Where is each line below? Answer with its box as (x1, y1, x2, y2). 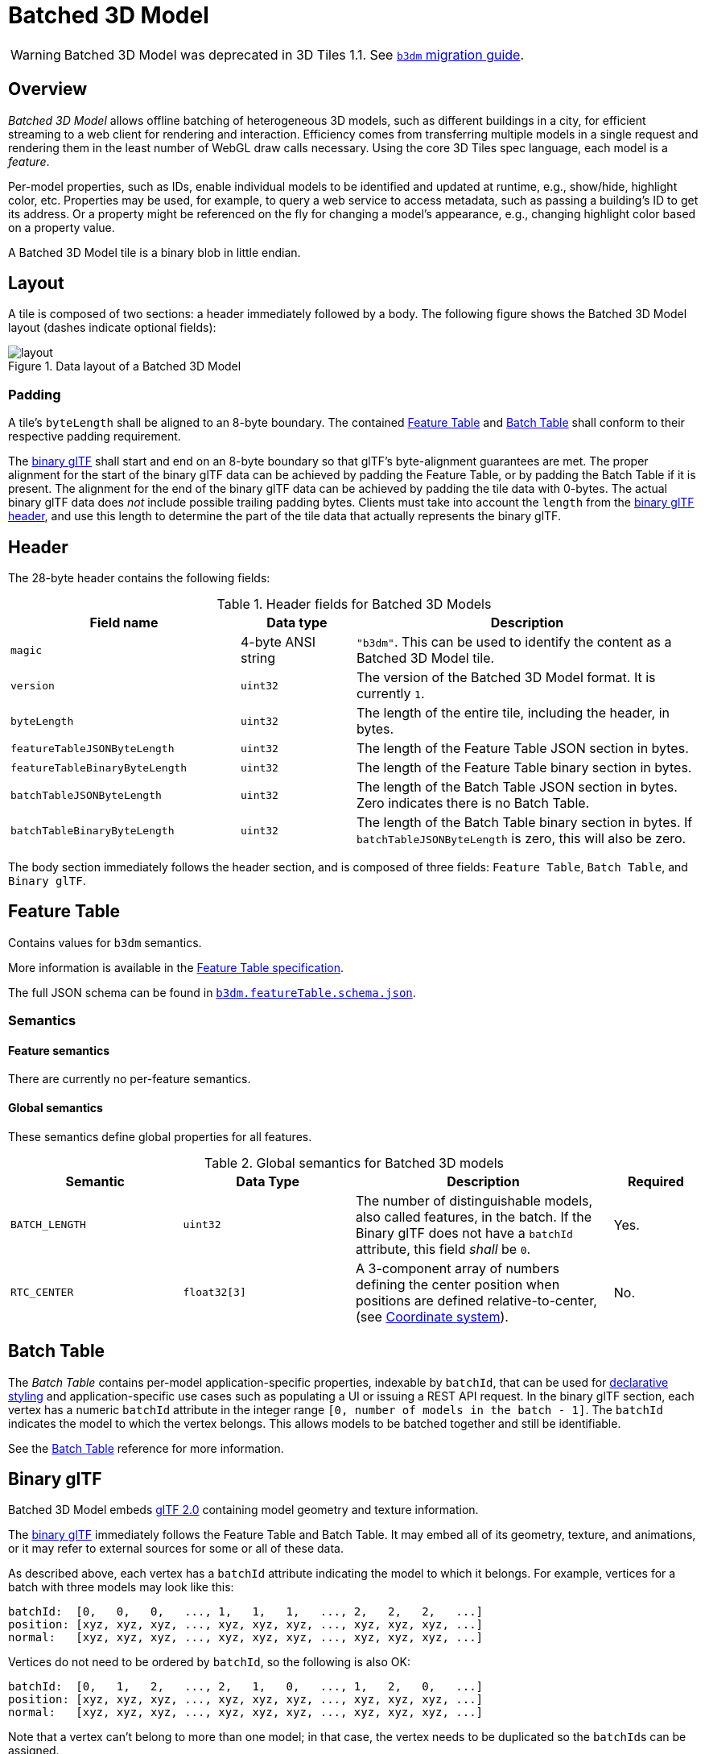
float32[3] (183, 1286, 246, 1299)
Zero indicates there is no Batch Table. (356, 795, 590, 812)
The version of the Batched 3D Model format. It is (356, 669, 656, 686)
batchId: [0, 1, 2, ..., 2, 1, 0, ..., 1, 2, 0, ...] (8, 1680, 484, 1694)
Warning (10, 46, 61, 63)
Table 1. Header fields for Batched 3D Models (216, 596, 492, 613)
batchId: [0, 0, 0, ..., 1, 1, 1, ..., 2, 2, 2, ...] (8, 1605, 484, 1619)
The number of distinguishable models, (356, 1192, 593, 1209)
